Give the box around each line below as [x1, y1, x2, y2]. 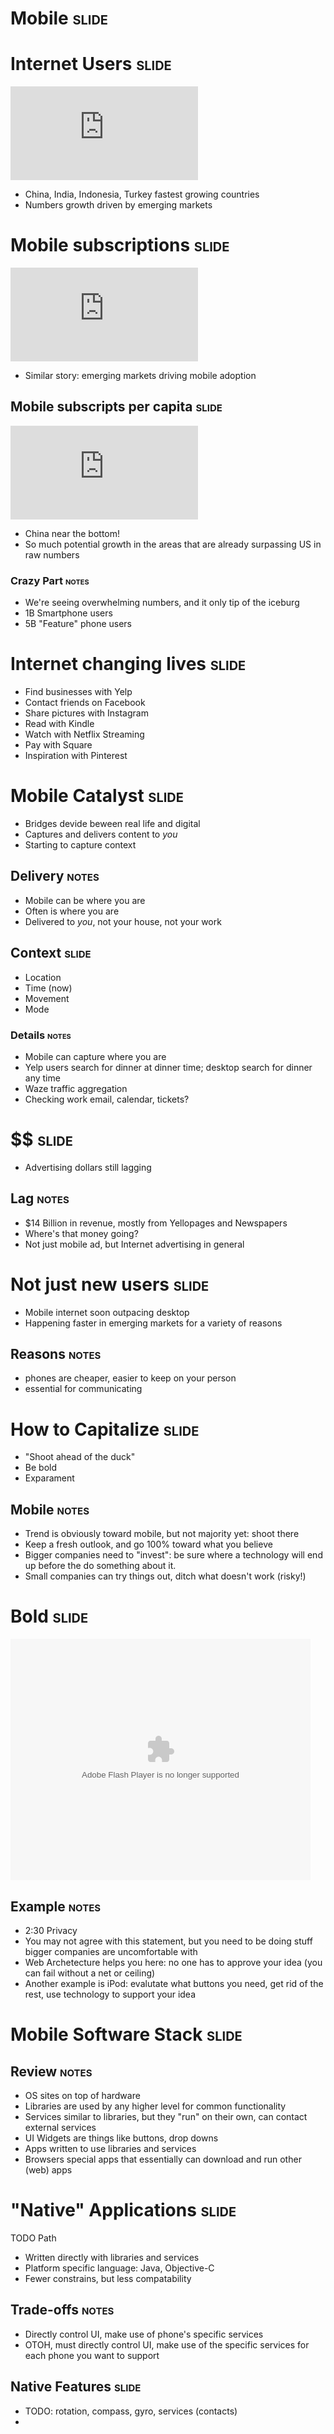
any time [24, 1072, 61, 1084]
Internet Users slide [10, 53, 172, 76]
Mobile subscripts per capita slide [10, 398, 223, 416]
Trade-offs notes [10, 2302, 115, 2319]
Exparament [24, 1472, 75, 1484]
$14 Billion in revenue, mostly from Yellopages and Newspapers [24, 1217, 288, 1229]
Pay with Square [24, 739, 93, 751]
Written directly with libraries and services [24, 2251, 200, 2263]
